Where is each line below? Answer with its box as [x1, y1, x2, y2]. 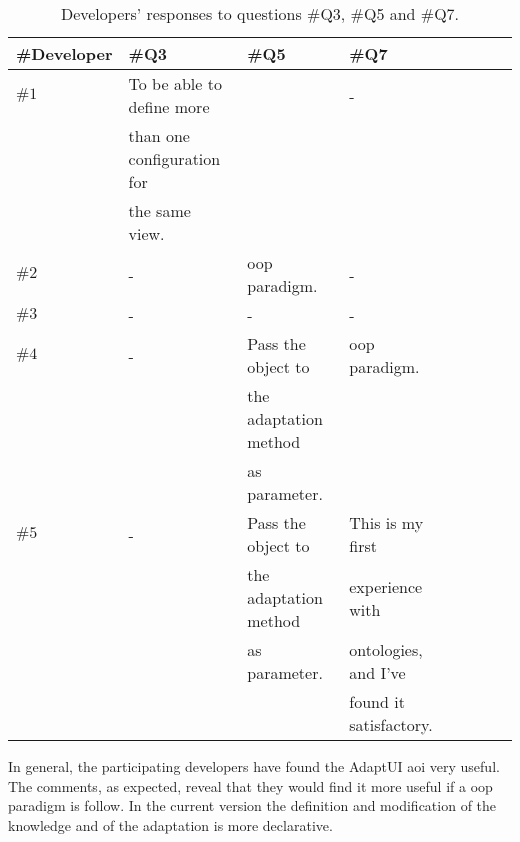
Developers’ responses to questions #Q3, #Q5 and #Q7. [60, 2, 460, 25]
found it [349, 690, 405, 713]
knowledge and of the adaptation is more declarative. [8, 814, 333, 835]
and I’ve [349, 661, 406, 684]
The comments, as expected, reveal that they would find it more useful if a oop [8, 775, 493, 796]
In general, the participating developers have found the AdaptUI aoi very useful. [8, 756, 500, 776]
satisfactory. [349, 713, 433, 736]
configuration [128, 147, 221, 170]
